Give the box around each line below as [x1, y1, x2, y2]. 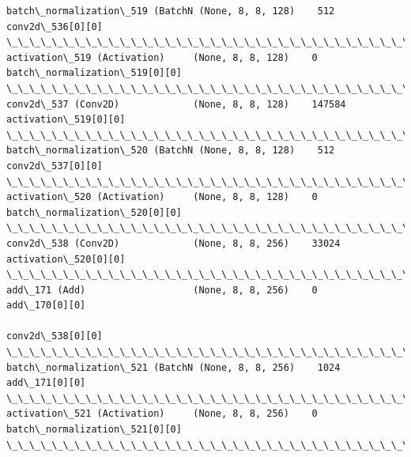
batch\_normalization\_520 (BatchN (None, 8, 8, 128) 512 [6, 145, 335, 157]
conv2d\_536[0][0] [6, 21, 103, 32]
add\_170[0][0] [6, 300, 86, 312]
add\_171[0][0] [6, 377, 86, 389]
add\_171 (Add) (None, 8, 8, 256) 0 [6, 284, 318, 296]
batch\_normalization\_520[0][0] [6, 206, 182, 218]
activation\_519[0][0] [6, 114, 126, 126]
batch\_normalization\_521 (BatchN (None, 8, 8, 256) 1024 [6, 361, 341, 373]
